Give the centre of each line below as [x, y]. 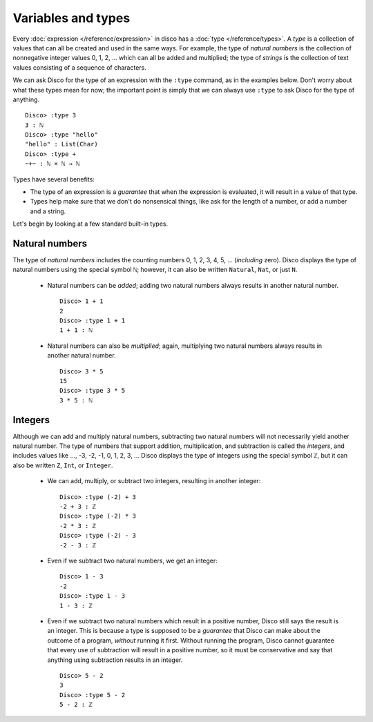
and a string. [48, 211]
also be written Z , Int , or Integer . [63, 465]
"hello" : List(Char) [61, 144]
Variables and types [71, 18]
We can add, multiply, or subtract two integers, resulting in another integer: [154, 481]
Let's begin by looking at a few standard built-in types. [90, 224]
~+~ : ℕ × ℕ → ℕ [52, 164]
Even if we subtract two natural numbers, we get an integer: [132, 560]
